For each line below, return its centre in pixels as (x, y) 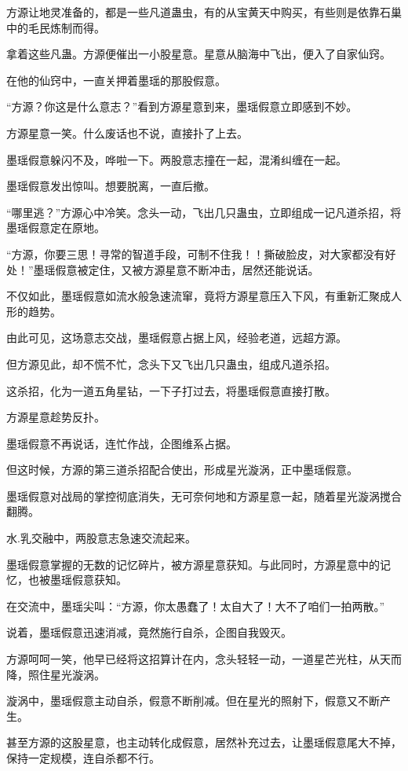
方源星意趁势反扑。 (56, 417)
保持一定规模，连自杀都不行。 (83, 758)
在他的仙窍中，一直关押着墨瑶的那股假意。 (116, 80)
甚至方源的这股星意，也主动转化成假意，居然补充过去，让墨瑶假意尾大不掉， (204, 742)
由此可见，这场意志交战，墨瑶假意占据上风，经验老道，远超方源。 (177, 338)
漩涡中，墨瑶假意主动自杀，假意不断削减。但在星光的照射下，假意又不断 (193, 701)
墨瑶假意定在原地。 (56, 228)
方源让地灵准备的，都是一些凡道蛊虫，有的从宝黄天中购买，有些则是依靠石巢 (204, 12)
